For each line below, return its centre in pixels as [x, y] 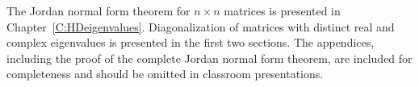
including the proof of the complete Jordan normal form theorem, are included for [209, 58]
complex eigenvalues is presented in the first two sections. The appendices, [191, 42]
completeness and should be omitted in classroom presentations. [165, 74]
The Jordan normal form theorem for [98, 10]
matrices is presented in [282, 10]
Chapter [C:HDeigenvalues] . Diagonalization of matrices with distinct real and [201, 26]
